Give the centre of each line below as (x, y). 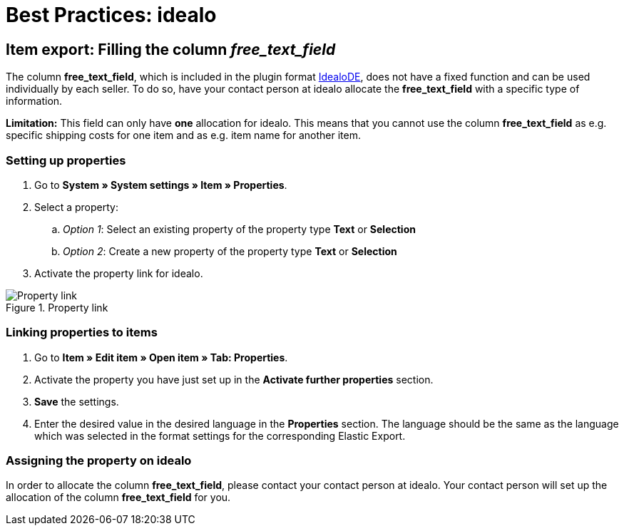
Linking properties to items (82, 332)
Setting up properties (66, 160)
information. (34, 101)
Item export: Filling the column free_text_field (171, 49)
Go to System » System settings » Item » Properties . (161, 185)
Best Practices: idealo (111, 15)
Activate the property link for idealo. (119, 273)
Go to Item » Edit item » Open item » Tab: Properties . (161, 357)
